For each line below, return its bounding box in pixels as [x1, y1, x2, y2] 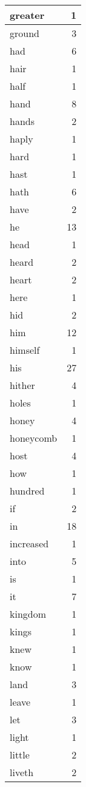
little [10, 748, 30, 762]
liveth [10, 765, 34, 779]
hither [10, 378, 35, 392]
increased [10, 536, 49, 550]
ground [10, 26, 39, 40]
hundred [10, 484, 45, 498]
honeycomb [10, 431, 58, 445]
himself [10, 343, 40, 357]
